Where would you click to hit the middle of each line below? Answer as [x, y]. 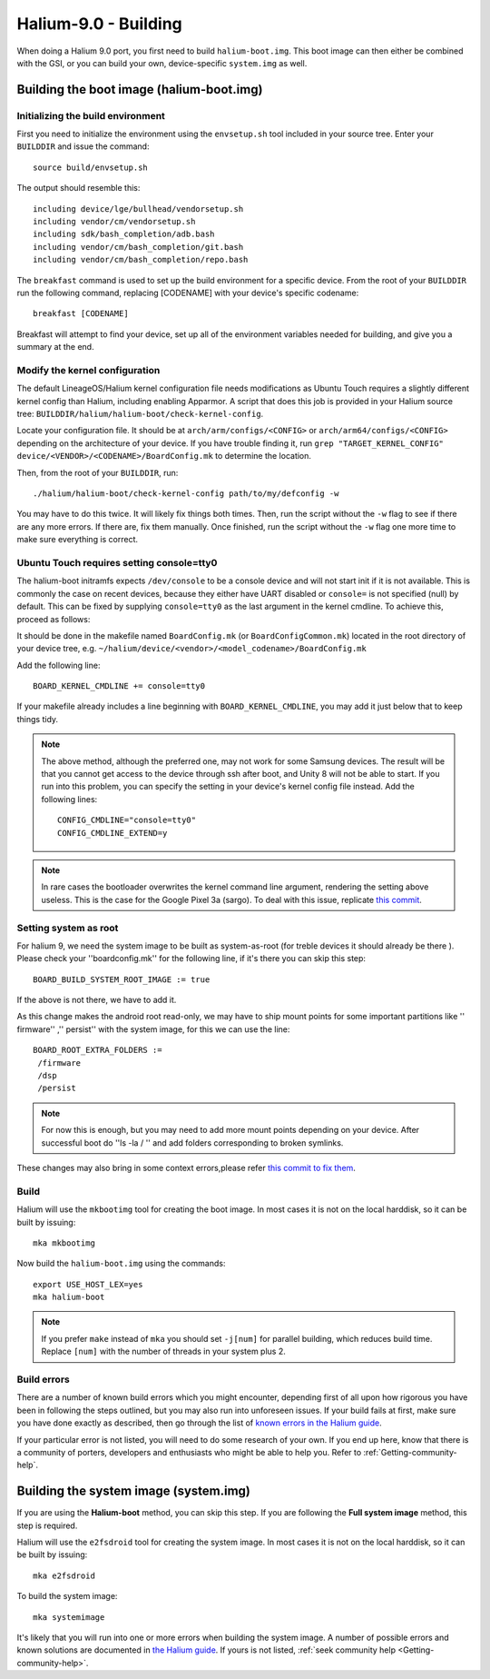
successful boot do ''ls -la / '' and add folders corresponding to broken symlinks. [192, 1143]
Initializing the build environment [91, 115]
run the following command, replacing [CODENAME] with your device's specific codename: [188, 293]
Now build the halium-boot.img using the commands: [121, 1264]
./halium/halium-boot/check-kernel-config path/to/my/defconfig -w [186, 494]
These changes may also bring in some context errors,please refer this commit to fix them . [186, 1168]
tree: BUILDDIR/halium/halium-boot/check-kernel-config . [140, 414]
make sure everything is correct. [78, 540]
